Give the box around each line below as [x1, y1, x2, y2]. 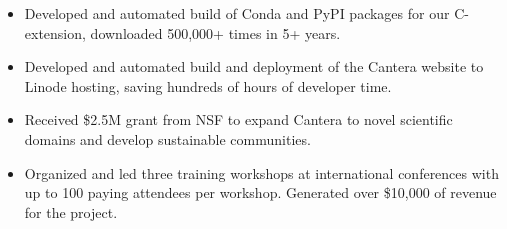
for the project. [24, 201, 118, 222]
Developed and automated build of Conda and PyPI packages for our [24, 3, 450, 23]
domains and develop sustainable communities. [24, 128, 311, 149]
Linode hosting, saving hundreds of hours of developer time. [24, 75, 392, 96]
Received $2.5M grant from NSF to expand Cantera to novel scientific [24, 109, 453, 130]
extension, [24, 22, 86, 43]
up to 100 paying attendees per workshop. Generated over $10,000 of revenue [24, 182, 497, 203]
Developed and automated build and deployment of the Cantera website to [24, 56, 484, 77]
